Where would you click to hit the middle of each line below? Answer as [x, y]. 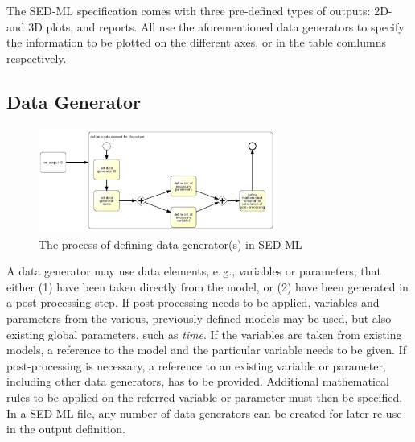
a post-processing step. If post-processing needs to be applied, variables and [193, 302]
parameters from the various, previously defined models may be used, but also [199, 318]
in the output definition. [66, 429]
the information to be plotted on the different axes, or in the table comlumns [196, 42]
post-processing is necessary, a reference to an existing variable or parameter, [196, 365]
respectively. [37, 58]
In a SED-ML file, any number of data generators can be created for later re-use [204, 413]
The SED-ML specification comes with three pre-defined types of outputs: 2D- [199, 10]
